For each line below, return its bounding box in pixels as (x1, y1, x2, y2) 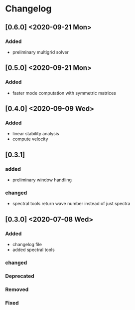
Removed (5, 286, 29, 293)
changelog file (12, 241, 42, 247)
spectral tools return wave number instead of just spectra (12, 201, 131, 207)
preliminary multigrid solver (12, 49, 69, 55)
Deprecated (5, 273, 35, 280)
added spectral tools (12, 247, 55, 253)
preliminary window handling (12, 177, 72, 183)
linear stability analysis (12, 131, 60, 137)
